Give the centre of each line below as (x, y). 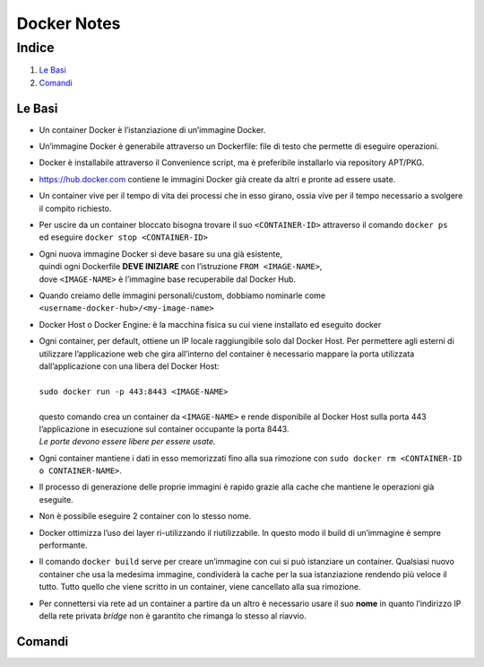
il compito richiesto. (75, 208)
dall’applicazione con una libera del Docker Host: (129, 366)
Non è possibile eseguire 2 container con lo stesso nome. (145, 516)
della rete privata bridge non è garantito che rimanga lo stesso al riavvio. (173, 616)
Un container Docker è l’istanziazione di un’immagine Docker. (152, 129)
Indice (35, 48)
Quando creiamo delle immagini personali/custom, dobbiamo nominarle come (182, 295)
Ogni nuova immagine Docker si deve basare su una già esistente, (160, 254)
